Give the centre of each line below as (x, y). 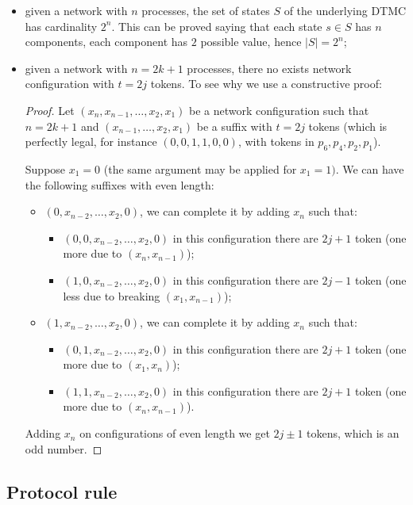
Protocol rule (62, 491)
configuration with (69, 84)
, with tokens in (276, 142)
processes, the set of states (206, 10)
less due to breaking (112, 295)
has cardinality (61, 26)
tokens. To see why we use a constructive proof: (266, 84)
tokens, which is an (353, 433)
